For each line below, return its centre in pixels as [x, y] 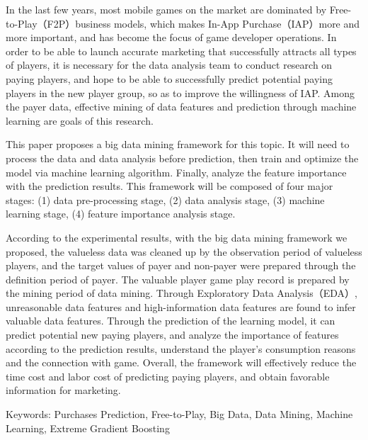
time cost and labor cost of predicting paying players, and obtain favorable [168, 376]
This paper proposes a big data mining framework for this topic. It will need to [178, 144]
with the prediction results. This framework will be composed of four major [169, 186]
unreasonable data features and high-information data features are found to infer [181, 306]
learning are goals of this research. [80, 120]
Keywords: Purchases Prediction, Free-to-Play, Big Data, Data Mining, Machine [179, 414]
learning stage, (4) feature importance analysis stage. [121, 214]
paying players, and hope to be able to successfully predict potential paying [169, 78]
